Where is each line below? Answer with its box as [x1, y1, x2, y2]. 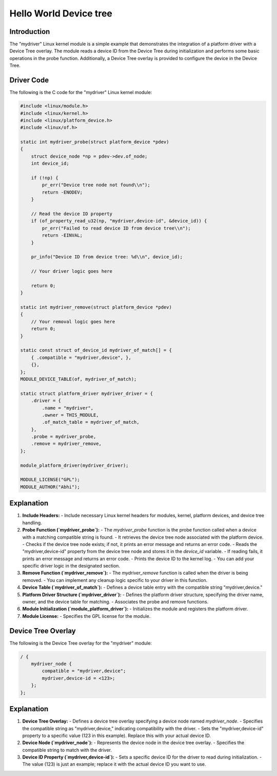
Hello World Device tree [9, 8, 113, 19]
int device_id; [31, 161, 69, 166]
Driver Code [9, 76, 49, 85]
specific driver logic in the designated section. [22, 563, 121, 569]
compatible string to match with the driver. [22, 747, 112, 753]
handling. [22, 519, 42, 526]
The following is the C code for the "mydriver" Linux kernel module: [9, 89, 152, 96]
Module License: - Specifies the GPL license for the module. [22, 613, 151, 619]
